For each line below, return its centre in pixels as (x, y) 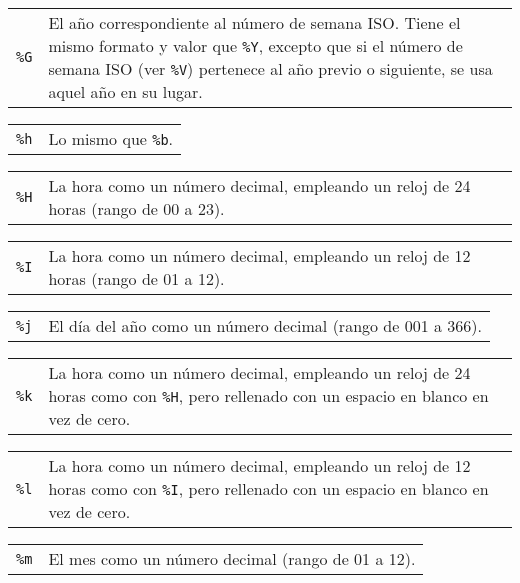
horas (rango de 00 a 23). (136, 208)
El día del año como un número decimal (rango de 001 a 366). (265, 325)
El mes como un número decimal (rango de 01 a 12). (232, 558)
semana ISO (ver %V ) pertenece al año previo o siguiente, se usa (270, 68)
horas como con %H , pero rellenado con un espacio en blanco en (268, 395)
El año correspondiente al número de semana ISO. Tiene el (254, 22)
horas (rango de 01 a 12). (136, 278)
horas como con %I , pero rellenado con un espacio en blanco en (268, 488)
